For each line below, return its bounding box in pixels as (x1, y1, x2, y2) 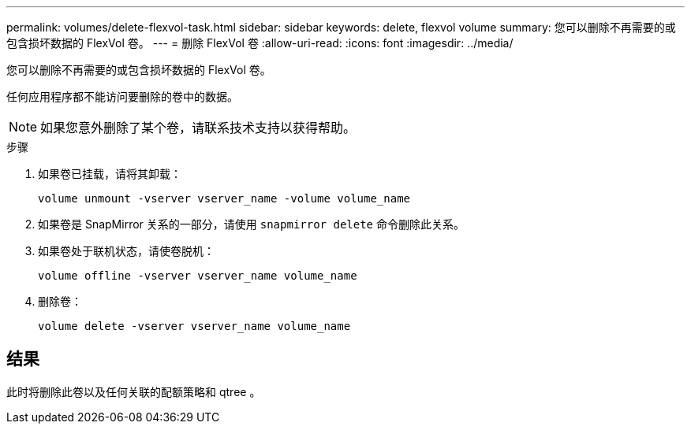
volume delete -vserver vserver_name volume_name (38, 320, 351, 332)
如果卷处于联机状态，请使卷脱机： (38, 244, 215, 258)
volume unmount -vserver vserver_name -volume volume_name (38, 192, 411, 205)
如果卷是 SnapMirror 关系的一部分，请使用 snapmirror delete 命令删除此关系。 (38, 217, 465, 231)
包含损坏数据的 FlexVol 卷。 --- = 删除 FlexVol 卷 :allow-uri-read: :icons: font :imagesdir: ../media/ (6, 36, 514, 50)
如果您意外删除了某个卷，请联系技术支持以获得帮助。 (40, 120, 357, 135)
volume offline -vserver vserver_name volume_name (38, 269, 357, 282)
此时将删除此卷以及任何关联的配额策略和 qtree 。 (6, 384, 261, 398)
